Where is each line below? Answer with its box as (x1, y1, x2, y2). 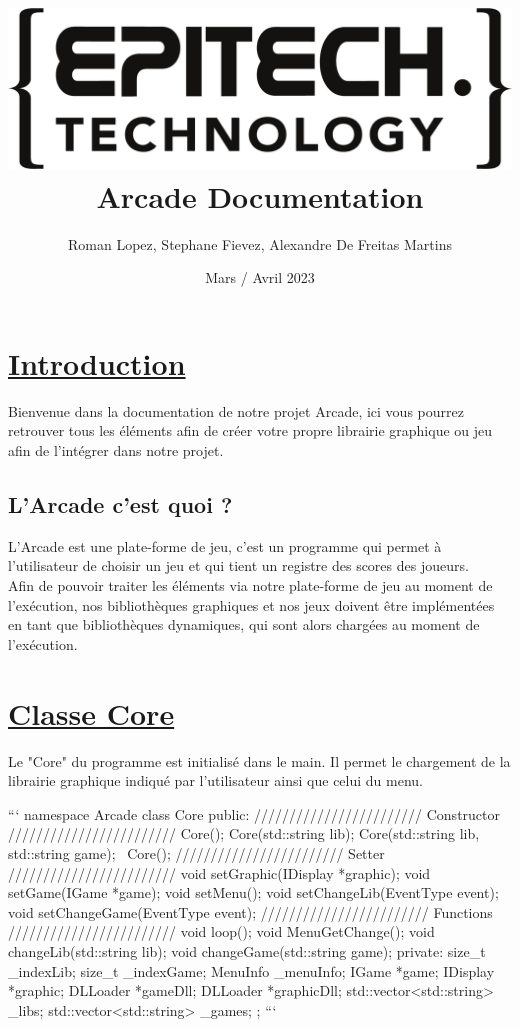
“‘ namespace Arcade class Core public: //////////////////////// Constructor (8, 803, 500, 824)
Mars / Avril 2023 (205, 267, 315, 288)
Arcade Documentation (96, 175, 424, 216)
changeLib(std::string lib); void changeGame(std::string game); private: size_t (8, 940, 486, 961)
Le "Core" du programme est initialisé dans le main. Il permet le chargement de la (8, 750, 511, 771)
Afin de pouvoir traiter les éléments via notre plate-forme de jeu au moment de (8, 575, 493, 596)
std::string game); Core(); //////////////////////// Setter (8, 842, 385, 863)
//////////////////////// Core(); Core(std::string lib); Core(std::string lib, (8, 823, 480, 844)
